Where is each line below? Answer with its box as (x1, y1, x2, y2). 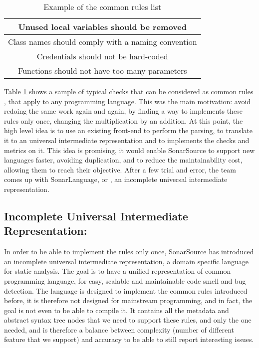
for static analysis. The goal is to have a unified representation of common (4, 266, 231, 276)
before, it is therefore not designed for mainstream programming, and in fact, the (4, 295, 253, 306)
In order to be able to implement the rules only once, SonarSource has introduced (4, 246, 254, 257)
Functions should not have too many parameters (18, 65, 187, 76)
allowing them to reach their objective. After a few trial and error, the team (4, 164, 236, 174)
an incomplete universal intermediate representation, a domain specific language (4, 256, 249, 266)
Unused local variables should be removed (18, 21, 187, 32)
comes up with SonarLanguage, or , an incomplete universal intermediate (4, 174, 228, 184)
